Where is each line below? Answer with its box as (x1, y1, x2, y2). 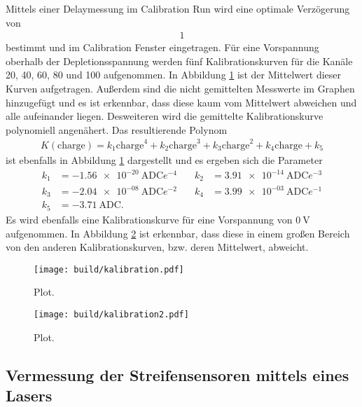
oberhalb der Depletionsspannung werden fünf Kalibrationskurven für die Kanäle (6, 53, 353, 68)
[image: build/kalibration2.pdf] (34, 309, 189, 319)
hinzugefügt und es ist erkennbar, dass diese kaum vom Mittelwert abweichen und (6, 95, 357, 109)
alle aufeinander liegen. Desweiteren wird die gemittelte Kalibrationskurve (6, 109, 323, 123)
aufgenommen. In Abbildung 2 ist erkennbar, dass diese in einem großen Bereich (6, 226, 350, 240)
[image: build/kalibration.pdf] (34, 264, 184, 275)
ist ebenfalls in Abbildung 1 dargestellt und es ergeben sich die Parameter (6, 152, 323, 167)
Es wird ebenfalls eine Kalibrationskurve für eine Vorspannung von (6, 212, 293, 226)
